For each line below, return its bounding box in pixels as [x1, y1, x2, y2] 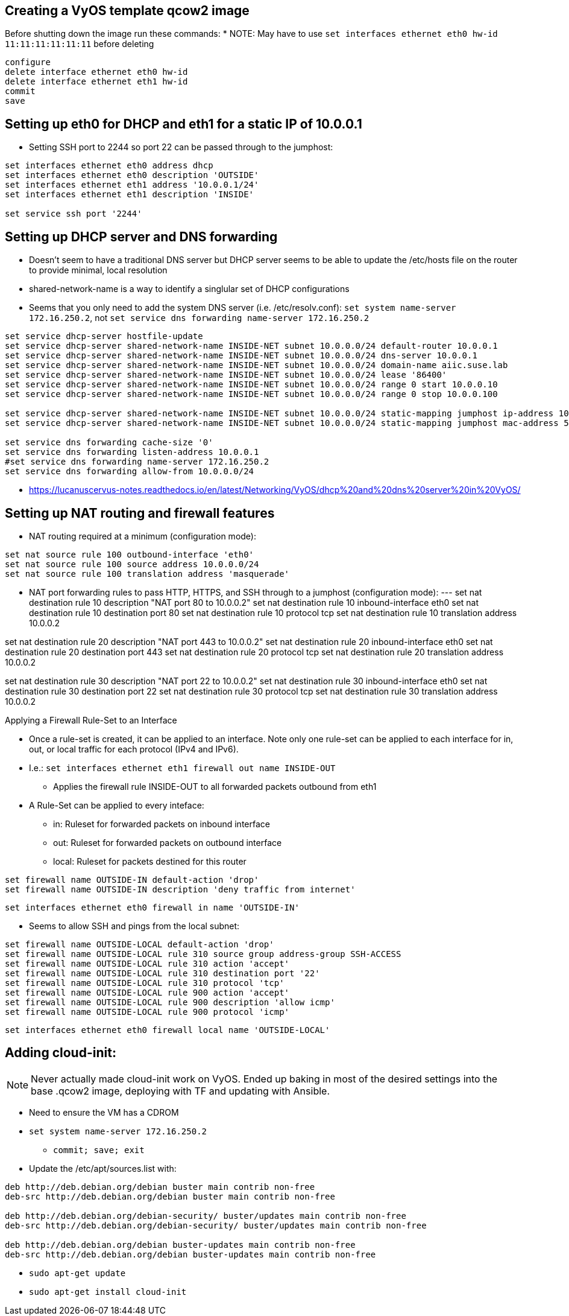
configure [5, 57, 51, 68]
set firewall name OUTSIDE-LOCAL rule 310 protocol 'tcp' [5, 977, 284, 988]
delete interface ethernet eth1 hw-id [5, 77, 188, 87]
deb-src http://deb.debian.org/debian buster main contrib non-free [5, 1191, 335, 1201]
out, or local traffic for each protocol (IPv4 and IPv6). [29, 743, 239, 754]
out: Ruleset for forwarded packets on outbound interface [53, 837, 282, 848]
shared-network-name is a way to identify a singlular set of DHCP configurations [29, 284, 350, 294]
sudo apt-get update [29, 1268, 126, 1278]
